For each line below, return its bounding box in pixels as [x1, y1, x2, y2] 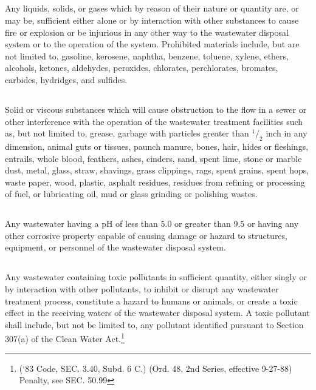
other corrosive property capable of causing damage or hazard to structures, [5, 229, 287, 241]
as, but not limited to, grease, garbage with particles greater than [5, 127, 249, 140]
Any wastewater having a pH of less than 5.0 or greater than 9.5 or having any [5, 217, 299, 230]
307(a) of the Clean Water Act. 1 [5, 331, 125, 345]
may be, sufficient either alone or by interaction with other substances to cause [5, 13, 299, 26]
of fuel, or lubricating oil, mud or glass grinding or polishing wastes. [5, 187, 258, 200]
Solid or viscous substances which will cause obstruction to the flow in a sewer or [5, 103, 307, 115]
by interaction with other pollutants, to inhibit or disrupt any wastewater [5, 283, 279, 295]
